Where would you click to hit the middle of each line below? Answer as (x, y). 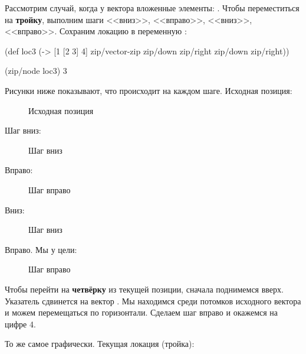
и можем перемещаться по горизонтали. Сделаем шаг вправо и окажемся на (142, 312)
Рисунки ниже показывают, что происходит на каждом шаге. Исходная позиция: (149, 90)
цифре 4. (20, 324)
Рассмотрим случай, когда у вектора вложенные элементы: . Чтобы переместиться (152, 8)
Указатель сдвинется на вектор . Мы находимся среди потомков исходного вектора (153, 301)
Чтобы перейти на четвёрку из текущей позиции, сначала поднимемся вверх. (144, 289)
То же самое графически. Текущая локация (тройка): (100, 344)
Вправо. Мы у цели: (41, 249)
